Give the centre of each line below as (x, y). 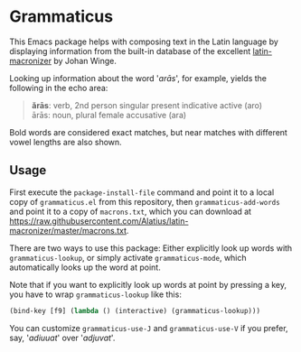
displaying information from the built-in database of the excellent (130, 51)
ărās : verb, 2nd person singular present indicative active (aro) (147, 105)
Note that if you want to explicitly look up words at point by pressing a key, (148, 284)
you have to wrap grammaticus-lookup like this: (96, 294)
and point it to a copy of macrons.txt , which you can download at (130, 211)
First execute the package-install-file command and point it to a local (142, 192)
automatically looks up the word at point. (85, 267)
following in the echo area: (59, 88)
